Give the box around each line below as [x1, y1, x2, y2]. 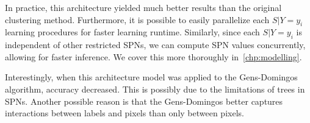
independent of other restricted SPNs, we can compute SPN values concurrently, [5, 38, 306, 51]
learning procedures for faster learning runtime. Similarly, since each [5, 26, 260, 38]
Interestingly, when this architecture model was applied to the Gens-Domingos [5, 71, 298, 83]
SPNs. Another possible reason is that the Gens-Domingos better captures [5, 94, 283, 107]
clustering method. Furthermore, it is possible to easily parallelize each [5, 13, 270, 26]
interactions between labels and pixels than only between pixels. [5, 107, 244, 119]
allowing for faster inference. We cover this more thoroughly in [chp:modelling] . [5, 50, 302, 63]
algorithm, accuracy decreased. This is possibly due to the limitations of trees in [5, 82, 305, 95]
